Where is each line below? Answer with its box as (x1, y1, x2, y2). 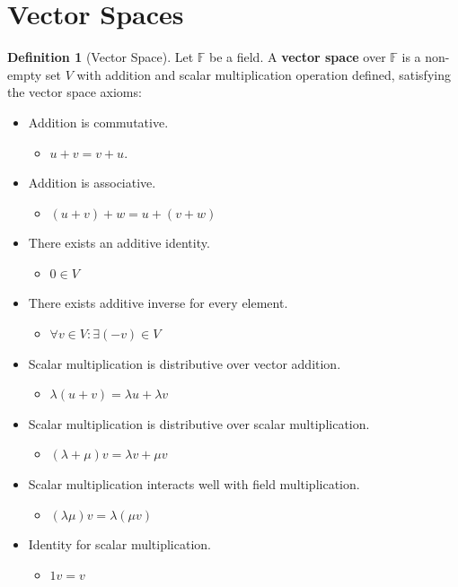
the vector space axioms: (7, 83, 142, 101)
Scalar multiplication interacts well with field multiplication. (28, 475, 360, 494)
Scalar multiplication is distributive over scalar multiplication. (28, 414, 370, 433)
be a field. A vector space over (209, 48, 386, 66)
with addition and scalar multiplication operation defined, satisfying (76, 65, 451, 83)
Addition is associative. (28, 173, 156, 192)
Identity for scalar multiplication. (28, 535, 211, 554)
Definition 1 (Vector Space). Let (7, 48, 194, 66)
